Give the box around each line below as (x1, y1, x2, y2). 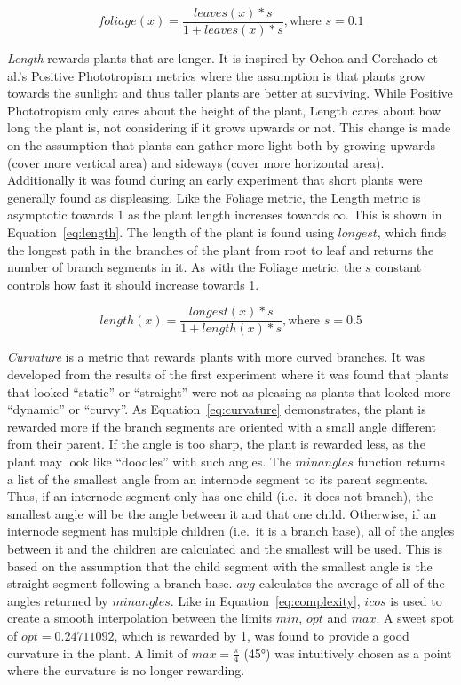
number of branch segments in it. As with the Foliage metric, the (7, 258, 362, 276)
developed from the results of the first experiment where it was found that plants (7, 365, 449, 384)
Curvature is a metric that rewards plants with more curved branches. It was (7, 347, 425, 366)
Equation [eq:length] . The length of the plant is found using (7, 223, 334, 241)
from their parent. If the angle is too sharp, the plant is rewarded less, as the (7, 434, 425, 453)
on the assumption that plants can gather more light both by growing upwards (7, 136, 435, 155)
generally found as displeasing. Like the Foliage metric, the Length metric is (7, 187, 421, 206)
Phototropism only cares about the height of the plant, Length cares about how (7, 100, 441, 119)
